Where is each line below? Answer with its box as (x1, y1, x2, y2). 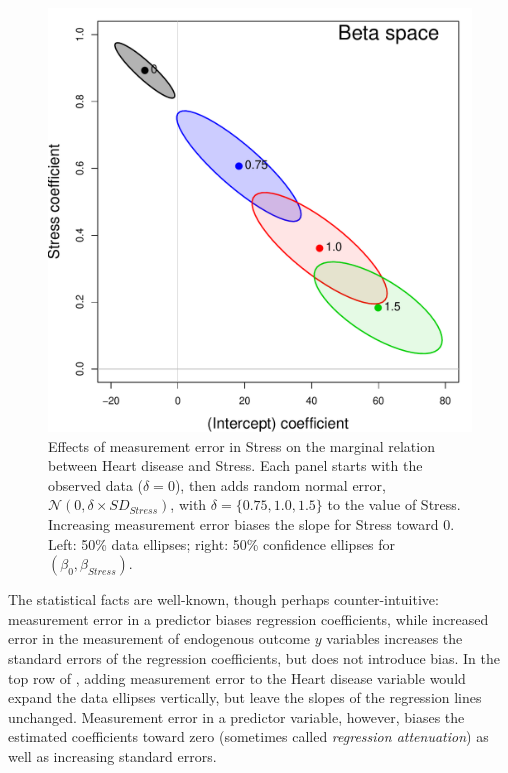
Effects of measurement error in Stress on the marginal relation (48, 435, 435, 456)
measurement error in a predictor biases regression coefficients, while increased (8, 608, 489, 629)
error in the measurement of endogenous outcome (8, 628, 311, 649)
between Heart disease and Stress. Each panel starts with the (48, 455, 423, 476)
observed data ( (48, 474, 144, 495)
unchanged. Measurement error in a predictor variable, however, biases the (8, 706, 465, 727)
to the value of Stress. (327, 494, 461, 515)
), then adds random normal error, (174, 474, 386, 495)
